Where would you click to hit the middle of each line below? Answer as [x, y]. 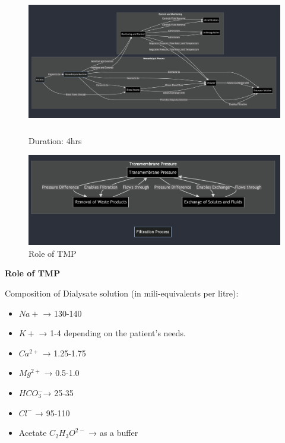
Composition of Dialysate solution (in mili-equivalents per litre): [122, 293]
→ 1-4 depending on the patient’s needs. [112, 333]
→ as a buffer [113, 433]
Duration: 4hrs [55, 140]
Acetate [33, 433]
